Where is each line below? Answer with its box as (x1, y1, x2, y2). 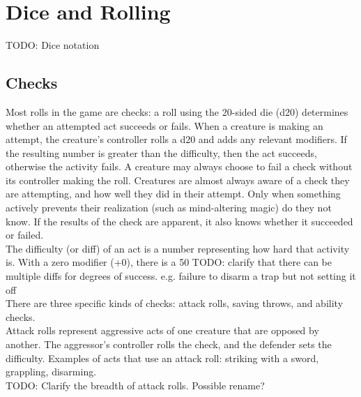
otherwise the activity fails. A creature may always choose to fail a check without (6, 159, 353, 174)
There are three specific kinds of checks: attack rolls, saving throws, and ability (6, 296, 344, 310)
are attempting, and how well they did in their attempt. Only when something (6, 186, 341, 201)
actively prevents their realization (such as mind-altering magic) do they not (6, 200, 332, 215)
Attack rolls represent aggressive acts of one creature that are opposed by (6, 323, 319, 338)
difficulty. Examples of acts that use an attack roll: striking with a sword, (6, 350, 319, 365)
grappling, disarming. (6, 364, 97, 379)
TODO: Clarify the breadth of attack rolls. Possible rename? (6, 377, 265, 392)
